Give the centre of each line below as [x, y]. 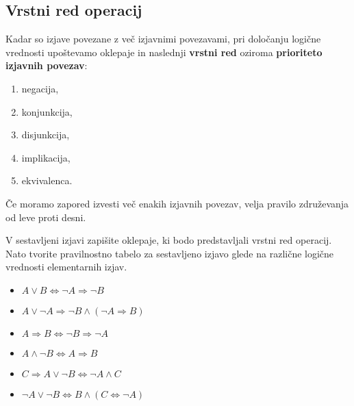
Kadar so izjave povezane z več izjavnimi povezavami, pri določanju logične [163, 39]
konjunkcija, [47, 111]
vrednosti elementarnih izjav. [66, 267]
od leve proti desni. [46, 217]
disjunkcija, [46, 135]
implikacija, [46, 157]
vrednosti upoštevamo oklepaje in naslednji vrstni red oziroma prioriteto [164, 52]
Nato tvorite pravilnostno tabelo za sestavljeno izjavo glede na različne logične [170, 253]
